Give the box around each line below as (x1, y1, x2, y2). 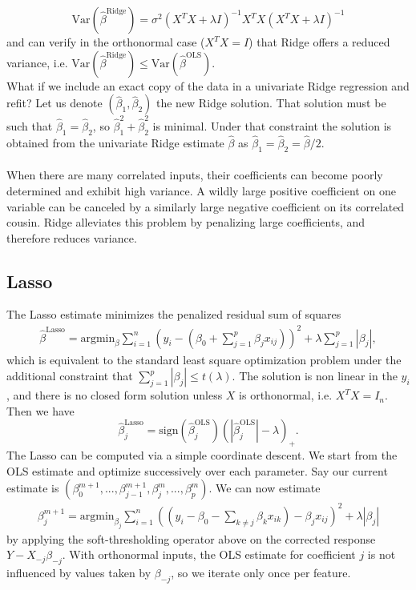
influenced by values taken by (6, 564, 151, 581)
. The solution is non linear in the (232, 367, 398, 384)
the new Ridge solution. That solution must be (155, 94, 386, 111)
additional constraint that (6, 367, 133, 384)
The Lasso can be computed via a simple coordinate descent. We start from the (6, 447, 398, 464)
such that (6, 117, 53, 134)
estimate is (6, 480, 59, 496)
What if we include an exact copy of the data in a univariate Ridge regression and (6, 77, 410, 94)
